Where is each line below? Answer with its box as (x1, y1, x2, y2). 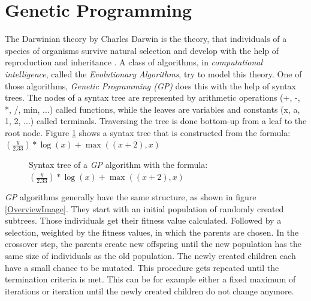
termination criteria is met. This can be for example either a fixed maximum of (5, 273, 296, 285)
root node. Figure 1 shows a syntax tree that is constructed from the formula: (5, 126, 291, 139)
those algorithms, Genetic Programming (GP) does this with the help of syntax (5, 79, 297, 92)
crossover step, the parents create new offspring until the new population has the (5, 237, 301, 250)
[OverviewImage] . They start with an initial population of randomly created (5, 202, 284, 215)
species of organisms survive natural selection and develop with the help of (5, 44, 279, 56)
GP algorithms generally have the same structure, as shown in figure (5, 191, 256, 203)
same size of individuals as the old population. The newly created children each (5, 249, 296, 262)
